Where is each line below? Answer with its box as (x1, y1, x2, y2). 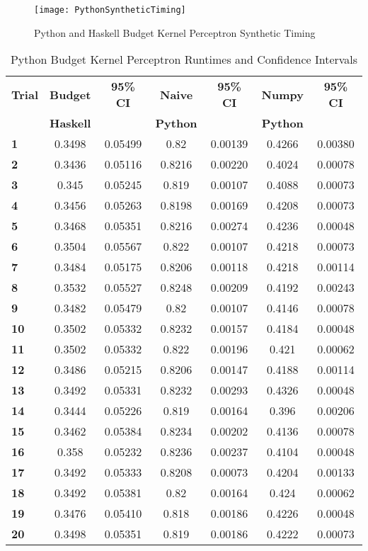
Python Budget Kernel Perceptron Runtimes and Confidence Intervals (10, 51, 358, 68)
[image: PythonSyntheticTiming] (34, 5, 186, 15)
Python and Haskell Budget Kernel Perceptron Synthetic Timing (34, 25, 316, 40)
